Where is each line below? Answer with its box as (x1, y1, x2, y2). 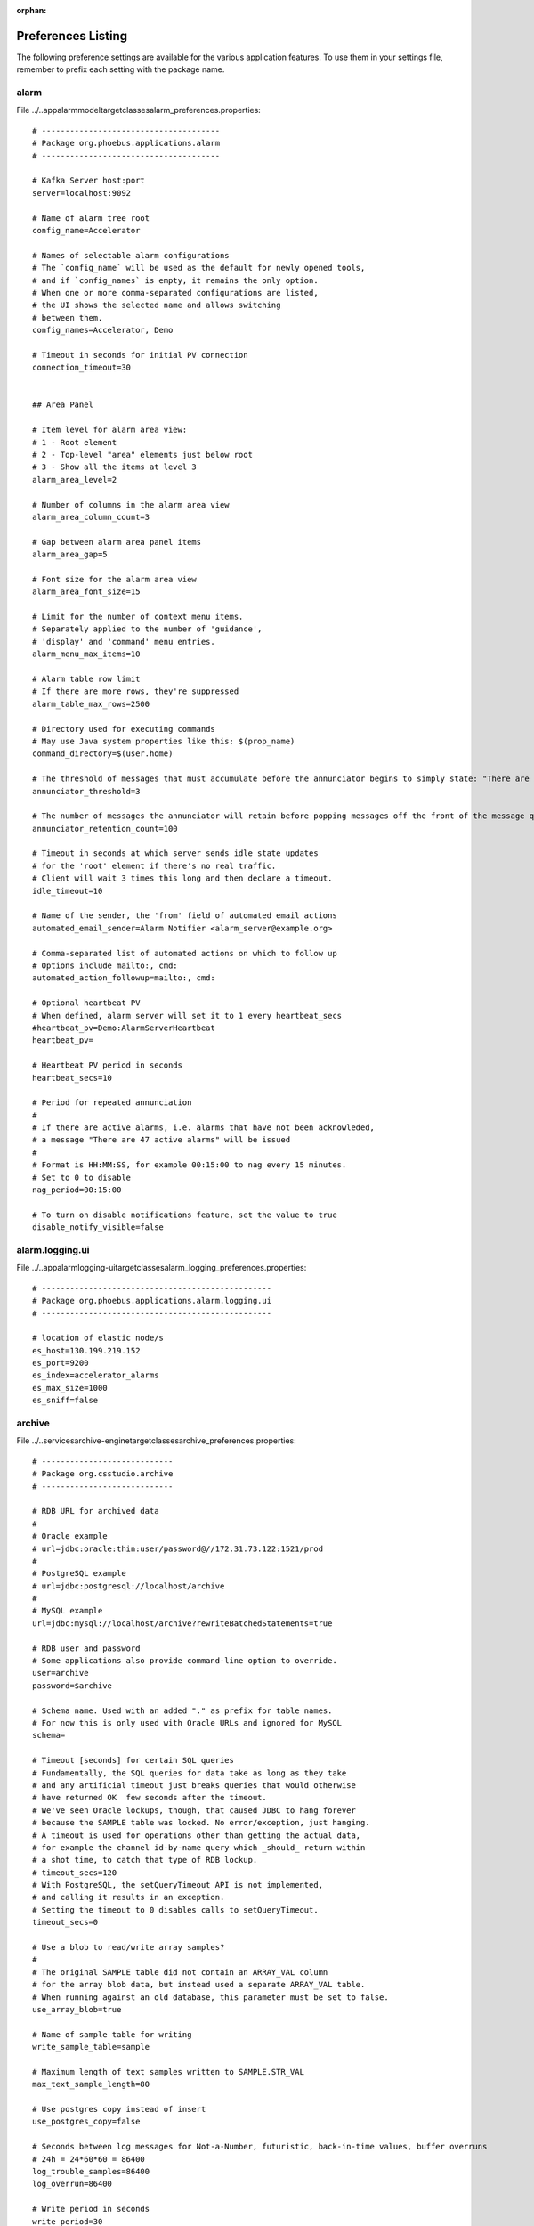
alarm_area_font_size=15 (32, 587, 141, 597)
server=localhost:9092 (32, 188, 132, 198)
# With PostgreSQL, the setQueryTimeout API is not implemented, (32, 1880, 324, 1890)
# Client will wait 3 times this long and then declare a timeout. (32, 873, 333, 883)
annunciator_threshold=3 (32, 786, 141, 796)
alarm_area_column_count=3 (32, 512, 150, 522)
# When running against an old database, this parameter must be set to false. (32, 1992, 389, 2003)
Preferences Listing (16, 28, 128, 44)
